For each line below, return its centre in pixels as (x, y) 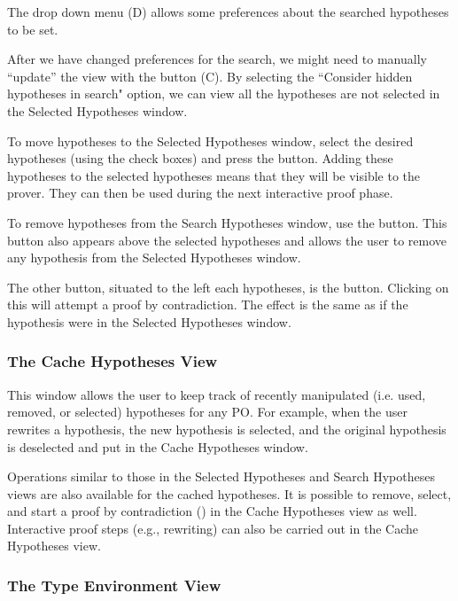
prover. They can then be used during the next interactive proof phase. (200, 193)
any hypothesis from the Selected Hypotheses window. (154, 258)
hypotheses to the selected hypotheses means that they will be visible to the (213, 175)
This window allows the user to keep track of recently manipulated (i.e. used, (217, 394)
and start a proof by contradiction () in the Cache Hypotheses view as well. (212, 511)
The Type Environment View (114, 585)
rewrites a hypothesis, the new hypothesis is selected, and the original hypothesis (227, 429)
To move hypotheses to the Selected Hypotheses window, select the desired (210, 140)
